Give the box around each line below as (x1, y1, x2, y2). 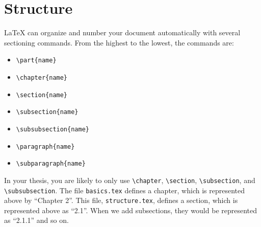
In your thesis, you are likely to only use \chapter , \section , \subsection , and (4, 174, 255, 185)
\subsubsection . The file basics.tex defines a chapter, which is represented (4, 185, 245, 195)
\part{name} (16, 57, 57, 64)
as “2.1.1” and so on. (4, 215, 69, 225)
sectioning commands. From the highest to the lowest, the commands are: (4, 37, 234, 48)
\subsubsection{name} (16, 125, 89, 133)
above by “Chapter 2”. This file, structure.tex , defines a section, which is (4, 195, 238, 206)
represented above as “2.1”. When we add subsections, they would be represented (4, 205, 257, 215)
